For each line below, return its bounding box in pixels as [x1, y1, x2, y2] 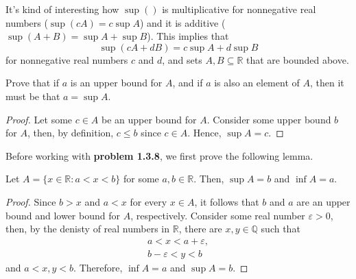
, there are [178, 221, 222, 236]
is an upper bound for [70, 75, 163, 90]
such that [261, 221, 300, 236]
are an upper [296, 194, 351, 208]
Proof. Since [5, 194, 56, 208]
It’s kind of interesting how [5, 2, 119, 16]
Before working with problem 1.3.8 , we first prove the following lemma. [5, 148, 313, 162]
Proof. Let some [5, 112, 73, 126]
